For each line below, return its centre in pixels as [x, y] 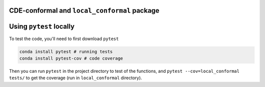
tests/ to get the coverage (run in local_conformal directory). [76, 78]
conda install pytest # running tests [66, 52]
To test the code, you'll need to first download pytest [64, 39]
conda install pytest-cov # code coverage [71, 58]
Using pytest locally [42, 27]
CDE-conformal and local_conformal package [84, 11]
